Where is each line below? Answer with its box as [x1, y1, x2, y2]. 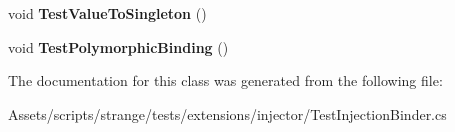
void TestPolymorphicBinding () [8, 36, 229, 57]
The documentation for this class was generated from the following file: [8, 70, 443, 91]
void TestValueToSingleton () [8, 3, 207, 23]
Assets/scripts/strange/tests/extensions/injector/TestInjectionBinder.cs [8, 103, 447, 124]
